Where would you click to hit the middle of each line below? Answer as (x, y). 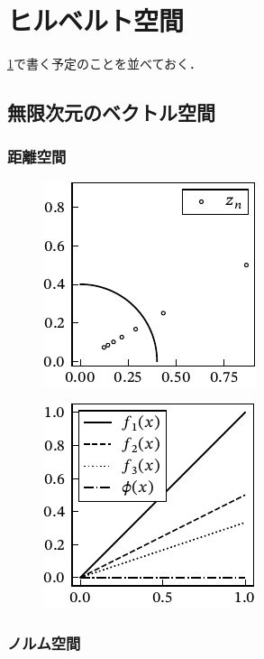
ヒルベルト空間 (96, 20)
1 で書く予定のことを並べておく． (105, 64)
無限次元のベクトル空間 (111, 112)
